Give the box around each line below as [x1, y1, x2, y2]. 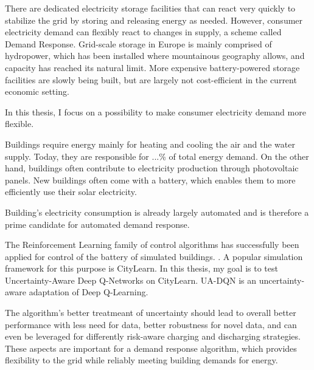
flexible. [5, 117, 34, 130]
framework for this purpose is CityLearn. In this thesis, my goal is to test [5, 262, 278, 275]
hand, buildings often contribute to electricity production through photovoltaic [5, 162, 299, 174]
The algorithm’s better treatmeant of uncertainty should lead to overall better [5, 306, 296, 319]
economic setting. [5, 85, 69, 98]
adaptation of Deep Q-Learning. [29, 286, 148, 298]
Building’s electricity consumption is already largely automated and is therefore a [5, 205, 309, 218]
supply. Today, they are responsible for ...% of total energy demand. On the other [5, 149, 309, 162]
